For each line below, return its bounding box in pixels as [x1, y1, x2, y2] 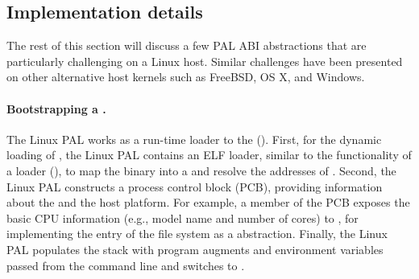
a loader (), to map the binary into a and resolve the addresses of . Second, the [6, 162, 396, 178]
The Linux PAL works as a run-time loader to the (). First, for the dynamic [6, 130, 382, 147]
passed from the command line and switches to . [6, 256, 245, 273]
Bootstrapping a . [6, 100, 106, 117]
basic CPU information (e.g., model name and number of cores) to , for [6, 209, 359, 226]
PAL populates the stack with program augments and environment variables [6, 240, 384, 257]
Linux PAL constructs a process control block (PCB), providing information [6, 178, 383, 195]
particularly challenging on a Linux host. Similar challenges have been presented [6, 52, 403, 69]
